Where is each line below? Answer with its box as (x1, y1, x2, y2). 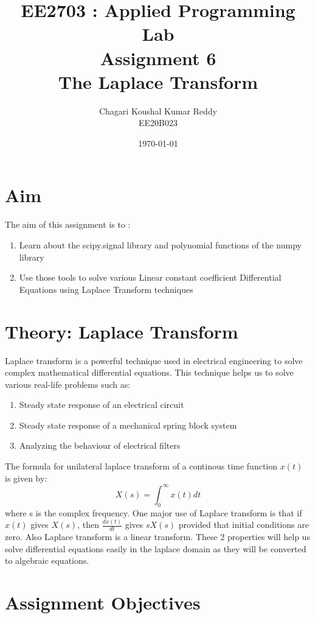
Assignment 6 (100, 45, 216, 70)
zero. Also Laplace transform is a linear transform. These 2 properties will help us (5, 530, 310, 543)
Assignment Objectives (5, 590, 201, 615)
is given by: (5, 471, 47, 484)
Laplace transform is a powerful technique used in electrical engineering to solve (5, 354, 303, 367)
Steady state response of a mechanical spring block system (19, 418, 237, 431)
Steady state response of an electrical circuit (19, 398, 184, 411)
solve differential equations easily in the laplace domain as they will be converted (5, 542, 306, 555)
